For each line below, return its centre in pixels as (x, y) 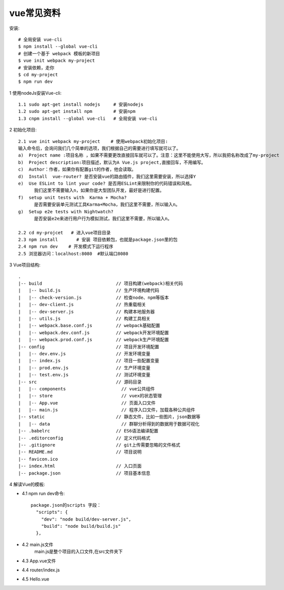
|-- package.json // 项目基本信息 (84, 473)
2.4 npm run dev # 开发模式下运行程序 (66, 247)
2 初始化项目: (23, 130)
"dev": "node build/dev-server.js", (86, 519)
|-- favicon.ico (38, 459)
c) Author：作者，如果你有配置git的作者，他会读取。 (77, 170)
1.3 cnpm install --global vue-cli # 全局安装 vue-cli (88, 118)
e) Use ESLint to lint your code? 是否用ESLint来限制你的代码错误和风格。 (106, 183)
